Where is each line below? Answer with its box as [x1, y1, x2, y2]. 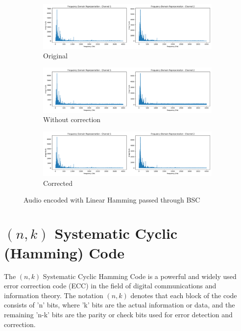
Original [43, 51, 68, 61]
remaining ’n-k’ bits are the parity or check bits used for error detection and [4, 309, 233, 319]
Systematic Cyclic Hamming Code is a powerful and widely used [43, 271, 237, 281]
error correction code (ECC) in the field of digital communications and [4, 280, 217, 291]
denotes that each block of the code [130, 290, 237, 300]
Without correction [43, 114, 101, 125]
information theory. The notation [4, 290, 103, 300]
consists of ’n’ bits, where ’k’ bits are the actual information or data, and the [4, 300, 235, 310]
